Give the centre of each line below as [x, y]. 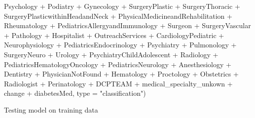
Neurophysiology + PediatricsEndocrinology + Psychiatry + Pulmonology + [120, 45]
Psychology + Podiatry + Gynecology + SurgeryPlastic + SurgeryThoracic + [122, 6]
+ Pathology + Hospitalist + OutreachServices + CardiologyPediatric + [114, 35]
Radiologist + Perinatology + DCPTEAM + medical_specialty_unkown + [118, 83]
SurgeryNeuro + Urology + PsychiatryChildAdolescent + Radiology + [111, 54]
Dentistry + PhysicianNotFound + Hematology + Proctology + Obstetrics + [121, 74]
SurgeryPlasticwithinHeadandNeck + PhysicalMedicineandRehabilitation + [118, 16]
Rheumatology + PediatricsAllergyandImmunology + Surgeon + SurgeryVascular [127, 25]
